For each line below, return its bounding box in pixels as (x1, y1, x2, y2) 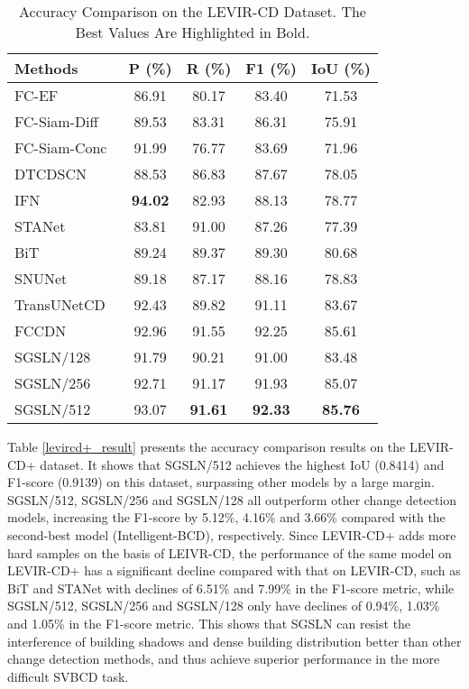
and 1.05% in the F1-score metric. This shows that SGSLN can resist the (7, 613, 411, 632)
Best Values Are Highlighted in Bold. (75, 22, 310, 42)
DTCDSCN (14, 163, 87, 184)
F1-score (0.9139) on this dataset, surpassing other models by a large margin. (7, 473, 435, 491)
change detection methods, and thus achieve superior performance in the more (7, 649, 440, 668)
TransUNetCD (14, 294, 106, 315)
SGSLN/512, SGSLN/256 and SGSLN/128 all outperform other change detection (7, 490, 457, 509)
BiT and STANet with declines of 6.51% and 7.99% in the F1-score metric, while (7, 578, 455, 597)
